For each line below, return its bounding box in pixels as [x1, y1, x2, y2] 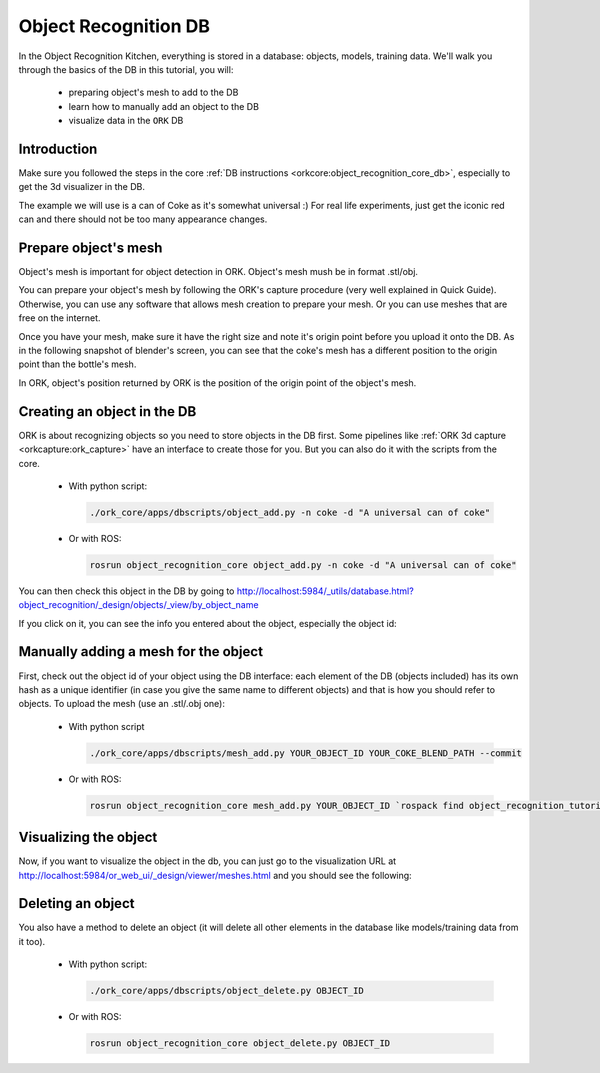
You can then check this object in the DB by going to [18, 585, 235, 597]
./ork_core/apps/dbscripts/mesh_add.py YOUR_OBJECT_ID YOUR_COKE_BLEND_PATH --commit [89, 747, 522, 759]
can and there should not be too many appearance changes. [18, 213, 268, 225]
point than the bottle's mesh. [18, 358, 137, 370]
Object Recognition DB [18, 15, 210, 37]
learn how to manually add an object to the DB [68, 100, 260, 112]
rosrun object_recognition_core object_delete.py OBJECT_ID [89, 1038, 391, 1049]
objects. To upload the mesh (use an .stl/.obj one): [18, 698, 225, 710]
